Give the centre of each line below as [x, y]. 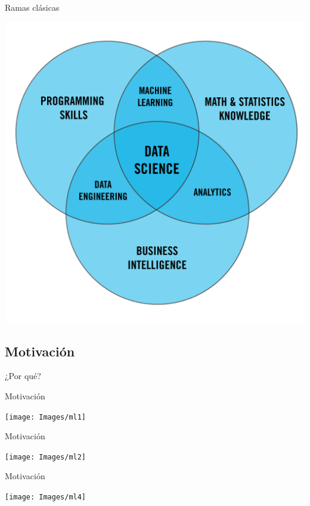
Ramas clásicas [32, 7]
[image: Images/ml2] [46, 457]
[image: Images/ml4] [46, 497]
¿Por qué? [23, 376]
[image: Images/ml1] [46, 417]
